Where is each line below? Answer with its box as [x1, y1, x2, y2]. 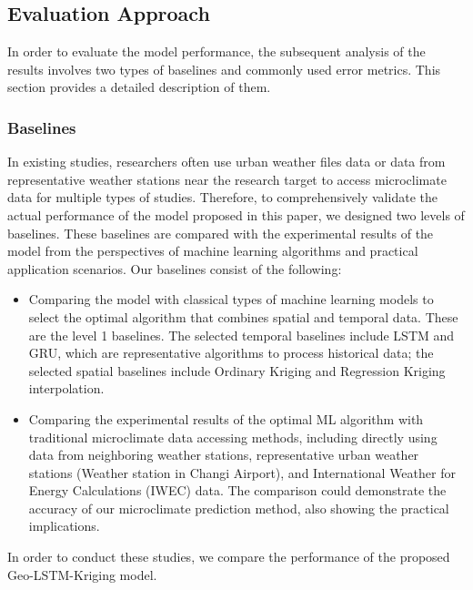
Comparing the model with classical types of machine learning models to [28, 290, 434, 309]
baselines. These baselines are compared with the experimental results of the [7, 223, 434, 242]
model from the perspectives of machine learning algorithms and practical [7, 241, 418, 260]
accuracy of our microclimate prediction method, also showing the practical [28, 498, 449, 517]
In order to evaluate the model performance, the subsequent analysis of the [7, 42, 426, 61]
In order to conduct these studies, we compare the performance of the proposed [7, 547, 450, 566]
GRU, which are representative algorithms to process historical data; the [28, 343, 434, 362]
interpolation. [28, 379, 105, 398]
